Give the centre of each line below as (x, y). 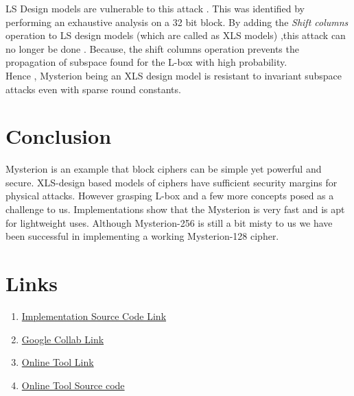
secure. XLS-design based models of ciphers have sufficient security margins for (172, 182)
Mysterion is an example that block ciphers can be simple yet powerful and (164, 169)
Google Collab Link (63, 339)
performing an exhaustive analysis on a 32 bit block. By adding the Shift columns (177, 22)
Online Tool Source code (73, 385)
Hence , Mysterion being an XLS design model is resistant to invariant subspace (174, 75)
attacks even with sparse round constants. (93, 89)
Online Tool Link (58, 362)
